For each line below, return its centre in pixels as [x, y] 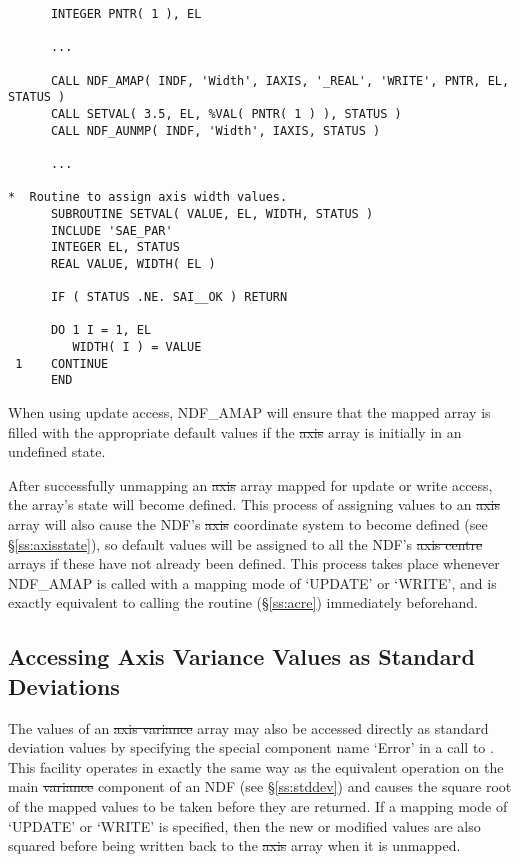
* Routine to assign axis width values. [148, 197]
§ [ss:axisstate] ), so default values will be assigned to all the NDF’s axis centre [245, 543]
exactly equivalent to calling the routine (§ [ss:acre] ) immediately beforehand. [243, 602]
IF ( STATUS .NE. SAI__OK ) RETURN [169, 297]
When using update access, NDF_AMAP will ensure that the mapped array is [249, 412]
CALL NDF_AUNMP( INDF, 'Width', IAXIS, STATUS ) [215, 130]
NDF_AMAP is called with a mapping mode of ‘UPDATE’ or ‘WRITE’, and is [252, 582]
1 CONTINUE [62, 363]
